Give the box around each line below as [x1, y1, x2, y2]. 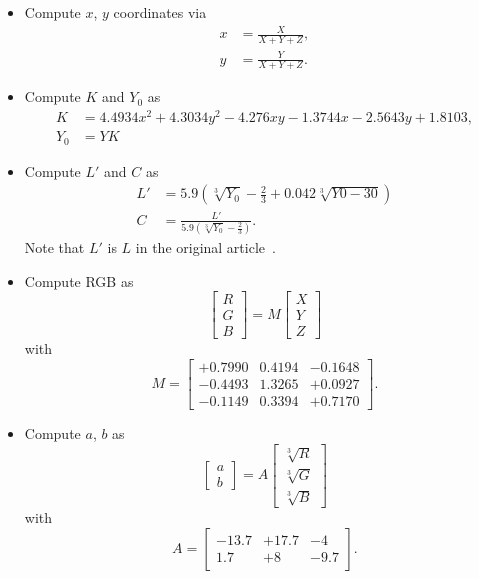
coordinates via [113, 2, 207, 22]
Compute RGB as [24, 270, 134, 291]
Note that [24, 237, 85, 258]
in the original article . [135, 237, 276, 258]
